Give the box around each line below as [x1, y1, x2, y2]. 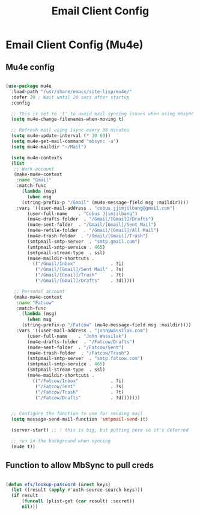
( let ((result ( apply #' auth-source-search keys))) [11, 487, 144, 493]
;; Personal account [13, 288, 65, 294]
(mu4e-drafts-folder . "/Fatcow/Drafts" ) [27, 338, 135, 345]
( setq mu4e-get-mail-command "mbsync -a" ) [11, 138, 119, 144]
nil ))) [21, 504, 38, 510]
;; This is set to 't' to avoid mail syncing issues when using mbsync [11, 111, 195, 117]
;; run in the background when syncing [11, 438, 111, 444]
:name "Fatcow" [16, 299, 55, 306]
